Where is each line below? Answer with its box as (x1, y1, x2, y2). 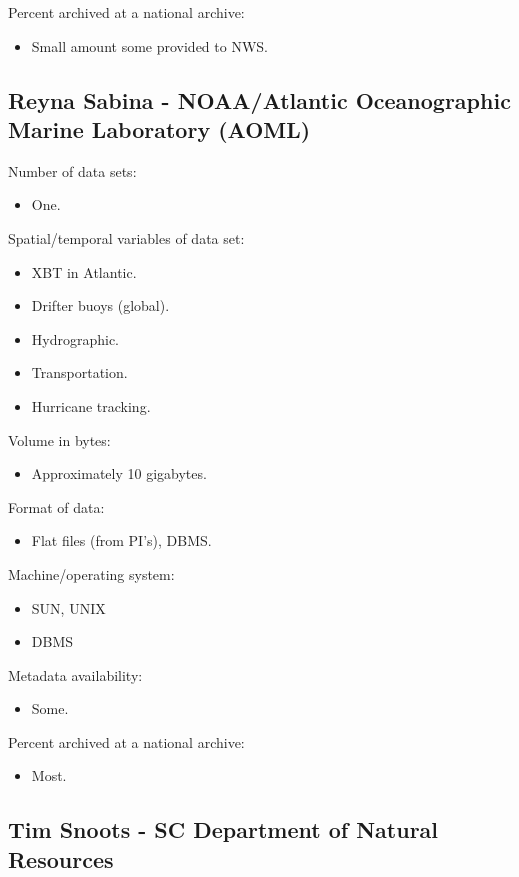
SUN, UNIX (31, 597, 106, 618)
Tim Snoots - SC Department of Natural (8, 814, 439, 845)
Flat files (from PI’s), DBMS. (31, 530, 212, 551)
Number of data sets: (8, 160, 137, 181)
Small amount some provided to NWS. (31, 35, 268, 56)
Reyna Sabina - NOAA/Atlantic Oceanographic (8, 84, 511, 115)
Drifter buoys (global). (31, 295, 170, 316)
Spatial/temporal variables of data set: (8, 227, 245, 248)
